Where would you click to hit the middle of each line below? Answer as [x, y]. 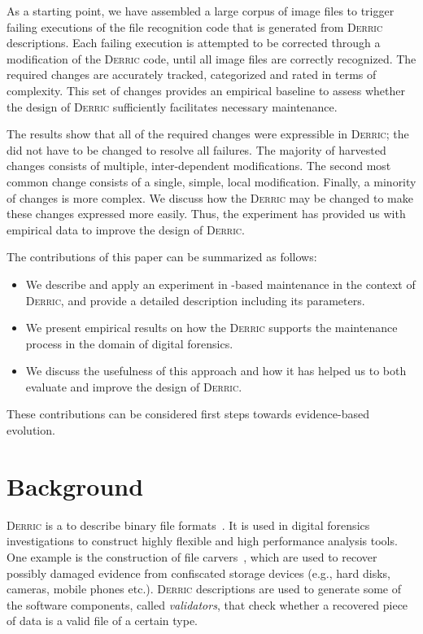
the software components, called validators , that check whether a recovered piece [207, 604]
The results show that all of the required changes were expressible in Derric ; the [208, 134]
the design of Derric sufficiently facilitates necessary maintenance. [172, 106]
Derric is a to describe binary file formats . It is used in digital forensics [188, 525]
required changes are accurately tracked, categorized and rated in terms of [192, 74]
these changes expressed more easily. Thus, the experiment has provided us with [206, 214]
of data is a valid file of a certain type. [102, 621]
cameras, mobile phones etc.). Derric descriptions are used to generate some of [204, 589]
